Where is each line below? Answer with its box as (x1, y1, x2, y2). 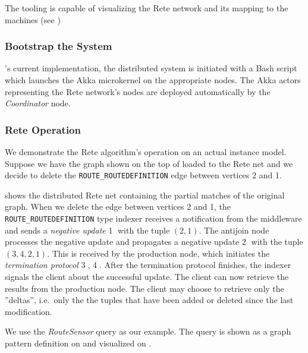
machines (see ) (5, 13, 61, 26)
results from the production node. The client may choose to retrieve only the (5, 282, 284, 294)
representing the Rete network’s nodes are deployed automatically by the (5, 85, 271, 97)
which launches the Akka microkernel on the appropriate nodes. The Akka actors (5, 74, 301, 86)
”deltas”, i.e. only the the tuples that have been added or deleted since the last (5, 294, 294, 306)
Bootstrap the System (5, 39, 112, 53)
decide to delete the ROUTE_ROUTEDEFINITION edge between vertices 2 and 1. (5, 169, 282, 181)
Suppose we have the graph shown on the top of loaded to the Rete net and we (5, 157, 293, 169)
